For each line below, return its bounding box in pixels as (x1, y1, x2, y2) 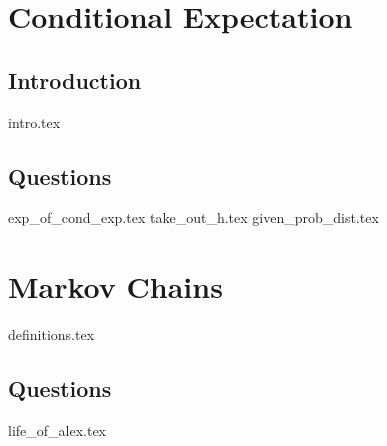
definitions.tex (8, 324, 95, 345)
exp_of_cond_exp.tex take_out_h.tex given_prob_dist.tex (8, 207, 379, 228)
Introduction (8, 64, 142, 95)
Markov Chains (8, 266, 223, 307)
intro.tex (8, 111, 61, 132)
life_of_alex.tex (8, 419, 107, 440)
